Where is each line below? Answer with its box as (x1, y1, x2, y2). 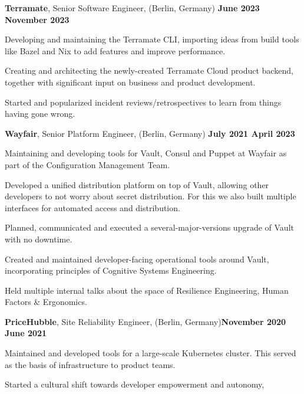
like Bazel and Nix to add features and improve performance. (5, 44, 226, 57)
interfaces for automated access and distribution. (5, 201, 180, 214)
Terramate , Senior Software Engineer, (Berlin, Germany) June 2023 (5, 2, 260, 14)
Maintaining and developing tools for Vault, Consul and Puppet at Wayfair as (5, 147, 287, 159)
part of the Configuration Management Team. (5, 158, 170, 170)
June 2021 (5, 327, 47, 339)
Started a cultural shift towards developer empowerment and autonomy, (5, 378, 265, 390)
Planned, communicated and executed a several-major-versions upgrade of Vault (5, 221, 294, 234)
